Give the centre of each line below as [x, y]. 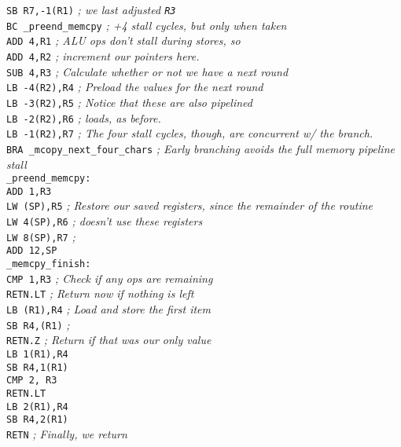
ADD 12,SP [32, 251]
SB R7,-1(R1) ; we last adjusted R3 [91, 9]
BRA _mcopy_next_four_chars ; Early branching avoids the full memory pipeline [200, 148]
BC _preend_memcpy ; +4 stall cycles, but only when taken [147, 25]
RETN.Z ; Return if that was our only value [109, 340]
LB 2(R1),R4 [37, 407]
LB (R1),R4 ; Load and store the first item [109, 309]
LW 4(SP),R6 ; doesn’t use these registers [105, 221]
